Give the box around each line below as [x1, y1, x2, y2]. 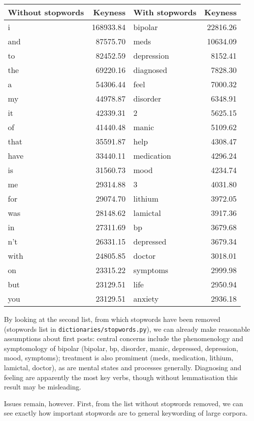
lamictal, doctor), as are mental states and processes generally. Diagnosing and [4, 362, 242, 373]
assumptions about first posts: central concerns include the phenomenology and [4, 333, 244, 344]
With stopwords [133, 6, 197, 18]
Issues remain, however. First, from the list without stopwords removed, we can [4, 398, 243, 408]
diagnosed [133, 64, 167, 75]
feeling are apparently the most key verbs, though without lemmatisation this [4, 372, 238, 382]
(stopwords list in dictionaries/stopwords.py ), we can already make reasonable [4, 323, 250, 334]
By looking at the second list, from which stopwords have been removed [4, 314, 221, 324]
